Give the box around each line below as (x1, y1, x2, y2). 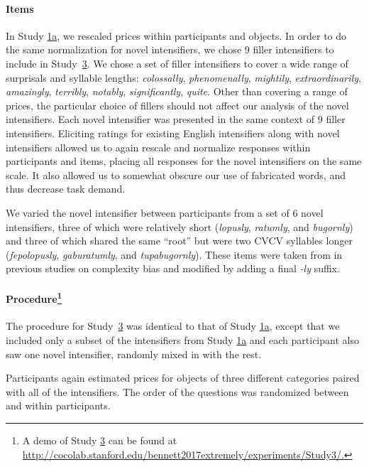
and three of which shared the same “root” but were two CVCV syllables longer (6, 233, 353, 248)
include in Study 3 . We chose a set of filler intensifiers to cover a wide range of (6, 55, 348, 70)
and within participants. (6, 398, 111, 413)
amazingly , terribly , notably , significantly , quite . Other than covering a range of (6, 84, 348, 99)
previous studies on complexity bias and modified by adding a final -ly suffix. (6, 261, 340, 276)
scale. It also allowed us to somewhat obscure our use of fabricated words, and (6, 167, 346, 182)
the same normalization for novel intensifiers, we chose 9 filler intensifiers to (6, 42, 334, 57)
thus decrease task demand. (6, 181, 126, 196)
